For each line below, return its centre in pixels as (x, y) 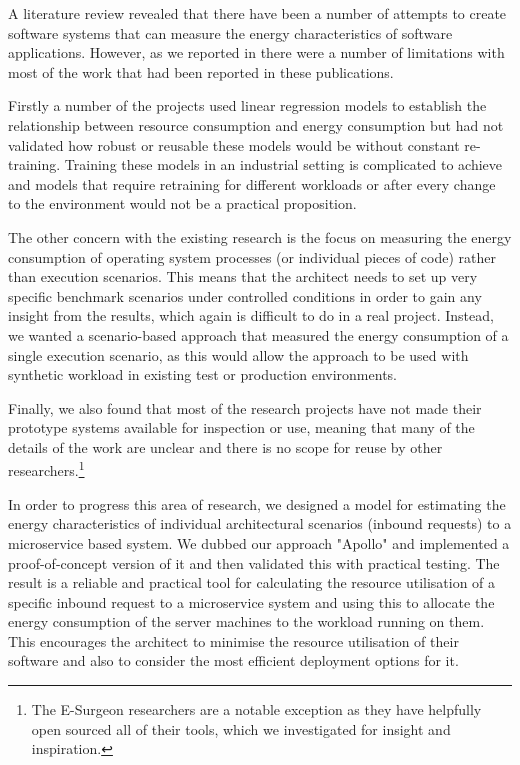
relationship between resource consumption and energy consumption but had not (256, 124)
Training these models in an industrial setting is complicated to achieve (283, 164)
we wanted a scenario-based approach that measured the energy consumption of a (258, 334)
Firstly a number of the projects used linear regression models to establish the (247, 105)
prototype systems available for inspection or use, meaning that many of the (241, 427)
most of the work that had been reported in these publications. (201, 71)
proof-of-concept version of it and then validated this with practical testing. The (254, 562)
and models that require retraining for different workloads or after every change (252, 183)
